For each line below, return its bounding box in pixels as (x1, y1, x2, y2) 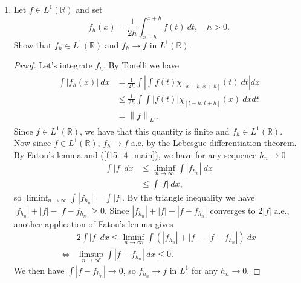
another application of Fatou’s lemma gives (13, 217, 173, 230)
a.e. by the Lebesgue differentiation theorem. (131, 136, 297, 149)
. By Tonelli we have (103, 59, 179, 72)
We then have (13, 264, 65, 276)
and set (76, 3, 103, 15)
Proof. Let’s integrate (13, 59, 92, 72)
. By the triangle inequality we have (122, 190, 255, 203)
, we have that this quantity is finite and (79, 124, 230, 137)
